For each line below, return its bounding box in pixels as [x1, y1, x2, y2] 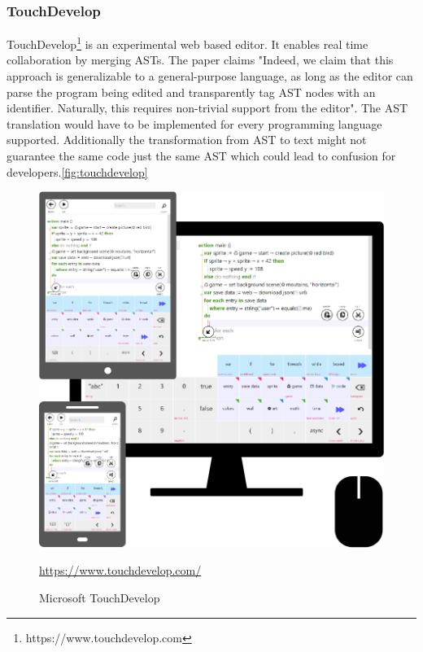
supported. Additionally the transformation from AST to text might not [7, 131, 367, 148]
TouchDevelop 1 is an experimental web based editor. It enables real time [7, 33, 368, 52]
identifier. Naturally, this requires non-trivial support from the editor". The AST [7, 99, 408, 116]
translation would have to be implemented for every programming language [7, 115, 382, 132]
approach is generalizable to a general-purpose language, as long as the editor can [7, 68, 413, 85]
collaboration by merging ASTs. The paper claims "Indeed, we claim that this [7, 51, 394, 68]
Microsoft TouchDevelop [39, 589, 160, 606]
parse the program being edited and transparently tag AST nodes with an [7, 83, 376, 100]
